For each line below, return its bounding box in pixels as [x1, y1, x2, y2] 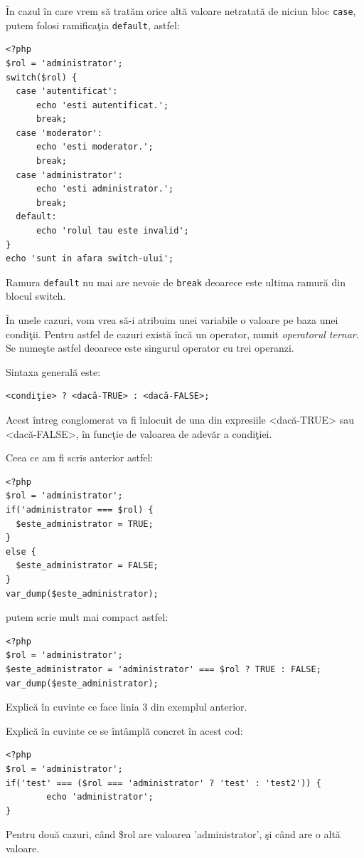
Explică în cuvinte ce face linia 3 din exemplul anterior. [6, 699, 247, 714]
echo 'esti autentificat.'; [36, 100, 169, 110]
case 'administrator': [16, 169, 123, 180]
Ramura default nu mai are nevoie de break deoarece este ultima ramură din [6, 274, 346, 289]
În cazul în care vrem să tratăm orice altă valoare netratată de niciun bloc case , [6, 4, 356, 18]
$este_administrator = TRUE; [16, 518, 154, 529]
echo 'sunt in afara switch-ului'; [6, 253, 174, 264]
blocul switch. [6, 288, 66, 303]
